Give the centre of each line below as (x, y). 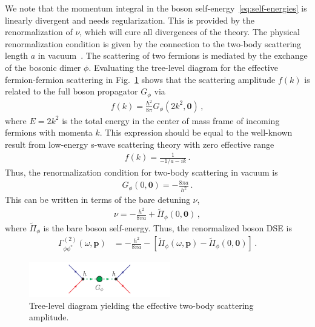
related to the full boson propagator (71, 91)
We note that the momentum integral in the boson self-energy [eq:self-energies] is (156, 8)
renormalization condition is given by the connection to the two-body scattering (153, 43)
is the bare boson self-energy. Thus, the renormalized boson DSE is (167, 227)
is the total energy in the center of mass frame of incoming (171, 120)
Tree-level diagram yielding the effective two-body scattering (141, 305)
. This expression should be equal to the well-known (196, 132)
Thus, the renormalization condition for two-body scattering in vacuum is (141, 172)
